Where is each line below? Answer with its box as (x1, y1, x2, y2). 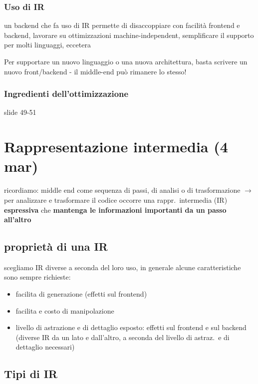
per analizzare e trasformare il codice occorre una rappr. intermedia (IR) (4, 194, 228, 205)
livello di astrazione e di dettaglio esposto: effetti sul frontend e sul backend (15, 322, 247, 333)
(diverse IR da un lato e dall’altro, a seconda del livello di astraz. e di (15, 332, 230, 342)
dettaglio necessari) (15, 342, 75, 352)
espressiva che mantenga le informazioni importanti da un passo (4, 204, 227, 215)
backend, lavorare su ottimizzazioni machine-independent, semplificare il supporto (4, 29, 254, 40)
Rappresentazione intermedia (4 (4, 136, 228, 157)
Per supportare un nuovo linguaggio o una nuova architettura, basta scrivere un (4, 56, 248, 66)
